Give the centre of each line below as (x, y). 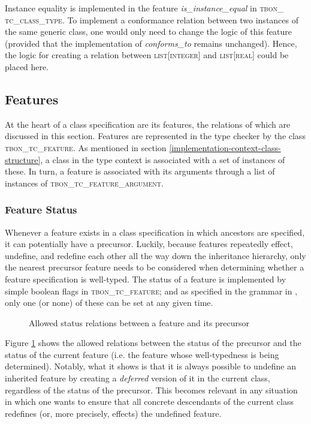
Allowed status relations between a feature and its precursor (139, 322)
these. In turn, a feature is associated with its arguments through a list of (140, 171)
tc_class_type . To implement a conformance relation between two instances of (152, 19)
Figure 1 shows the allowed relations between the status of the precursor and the (153, 343)
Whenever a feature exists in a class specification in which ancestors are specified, (155, 232)
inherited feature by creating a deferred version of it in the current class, (138, 378)
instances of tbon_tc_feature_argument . (84, 183)
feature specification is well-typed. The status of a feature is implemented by (146, 279)
